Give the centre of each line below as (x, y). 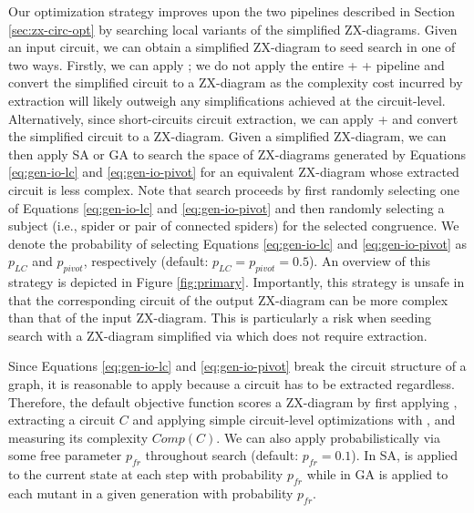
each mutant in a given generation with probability (151, 493)
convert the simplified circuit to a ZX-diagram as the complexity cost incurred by (236, 82)
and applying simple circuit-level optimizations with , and (294, 420)
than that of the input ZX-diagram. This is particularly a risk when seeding (220, 318)
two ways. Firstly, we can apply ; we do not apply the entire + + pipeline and (227, 64)
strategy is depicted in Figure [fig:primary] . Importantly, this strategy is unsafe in (237, 282)
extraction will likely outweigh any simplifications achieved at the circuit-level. (227, 100)
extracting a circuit (62, 420)
